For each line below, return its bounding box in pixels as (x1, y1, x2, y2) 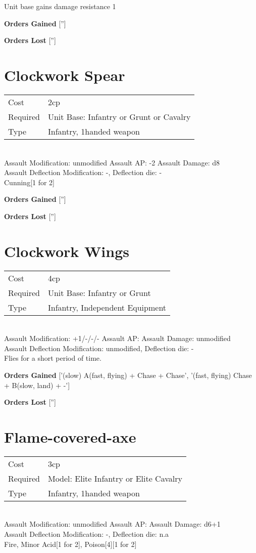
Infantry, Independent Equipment (47, 301, 167, 313)
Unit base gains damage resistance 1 (4, 1, 116, 11)
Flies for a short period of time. (4, 353, 101, 363)
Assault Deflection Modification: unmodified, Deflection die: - (4, 343, 194, 353)
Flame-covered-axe (4, 426, 136, 447)
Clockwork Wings (4, 240, 129, 261)
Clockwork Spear (4, 64, 125, 85)
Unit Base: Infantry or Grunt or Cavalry (47, 110, 191, 122)
